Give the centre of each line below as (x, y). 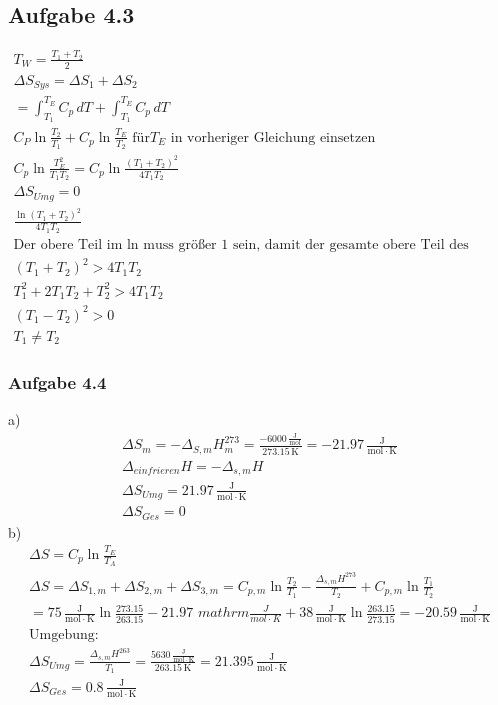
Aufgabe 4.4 (57, 381)
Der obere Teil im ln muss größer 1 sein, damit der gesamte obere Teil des (241, 244)
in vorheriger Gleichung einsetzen (273, 137)
